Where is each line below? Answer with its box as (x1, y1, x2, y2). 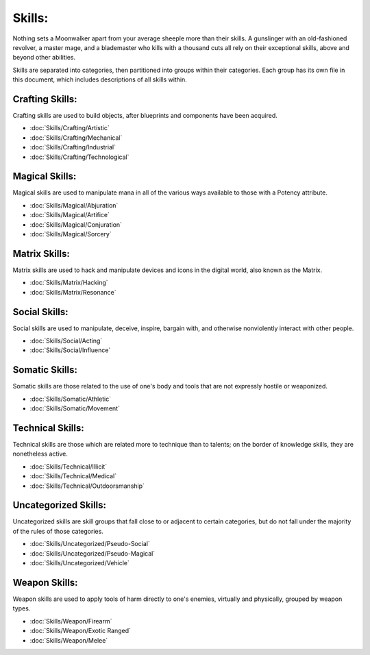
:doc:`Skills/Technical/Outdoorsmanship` (29, 482, 145, 490)
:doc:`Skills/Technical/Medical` (29, 472, 116, 480)
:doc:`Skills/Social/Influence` (29, 346, 111, 354)
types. (12, 604, 31, 613)
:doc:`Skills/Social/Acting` (29, 336, 103, 345)
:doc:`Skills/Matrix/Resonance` (29, 288, 116, 296)
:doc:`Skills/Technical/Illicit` (29, 462, 108, 471)
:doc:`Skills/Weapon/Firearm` (29, 617, 112, 625)
